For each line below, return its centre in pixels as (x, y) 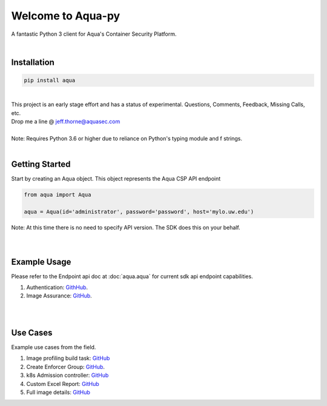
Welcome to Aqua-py (66, 16)
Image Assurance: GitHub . (59, 296)
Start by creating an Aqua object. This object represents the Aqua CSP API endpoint (116, 179)
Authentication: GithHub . (57, 287)
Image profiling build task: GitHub (68, 358)
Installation (33, 62)
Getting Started (41, 165)
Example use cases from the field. (54, 347)
